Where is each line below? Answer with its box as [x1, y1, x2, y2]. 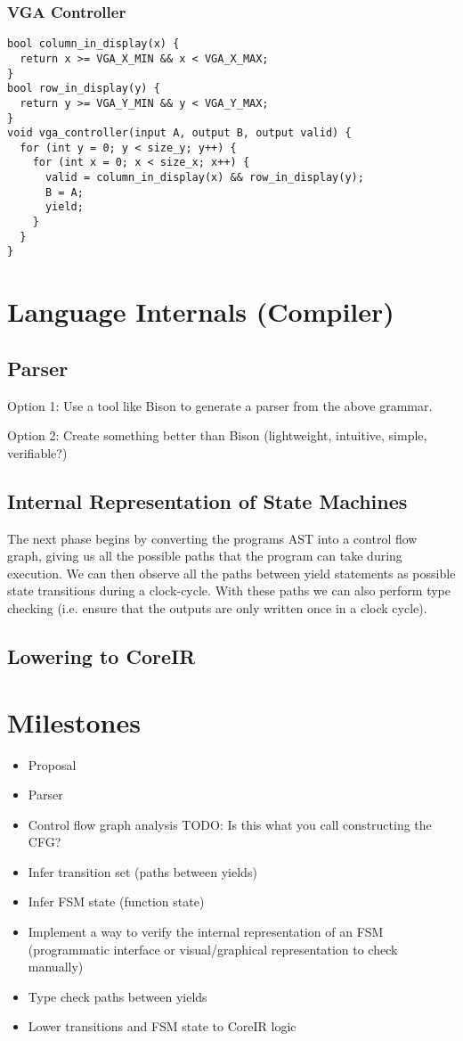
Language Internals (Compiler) [7, 293, 394, 330]
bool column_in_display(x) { [7, 37, 180, 51]
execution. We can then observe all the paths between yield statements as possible [7, 563, 456, 582]
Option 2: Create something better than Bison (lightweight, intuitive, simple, [7, 426, 427, 445]
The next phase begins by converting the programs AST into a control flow [7, 529, 418, 547]
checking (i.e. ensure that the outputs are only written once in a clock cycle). [7, 599, 427, 617]
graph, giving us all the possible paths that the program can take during [7, 546, 402, 565]
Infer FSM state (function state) [28, 892, 205, 911]
